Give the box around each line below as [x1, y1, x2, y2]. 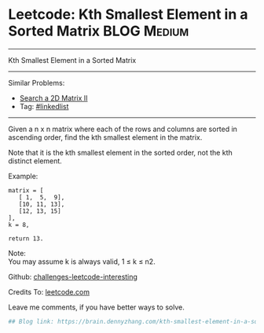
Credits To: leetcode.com [8, 287, 90, 296]
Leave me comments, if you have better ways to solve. [8, 302, 185, 312]
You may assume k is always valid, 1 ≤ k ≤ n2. [8, 257, 156, 266]
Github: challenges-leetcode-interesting [8, 272, 137, 281]
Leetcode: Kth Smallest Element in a [8, 5, 248, 24]
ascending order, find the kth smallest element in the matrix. [8, 132, 203, 142]
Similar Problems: [8, 78, 65, 87]
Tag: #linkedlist [19, 101, 69, 111]
